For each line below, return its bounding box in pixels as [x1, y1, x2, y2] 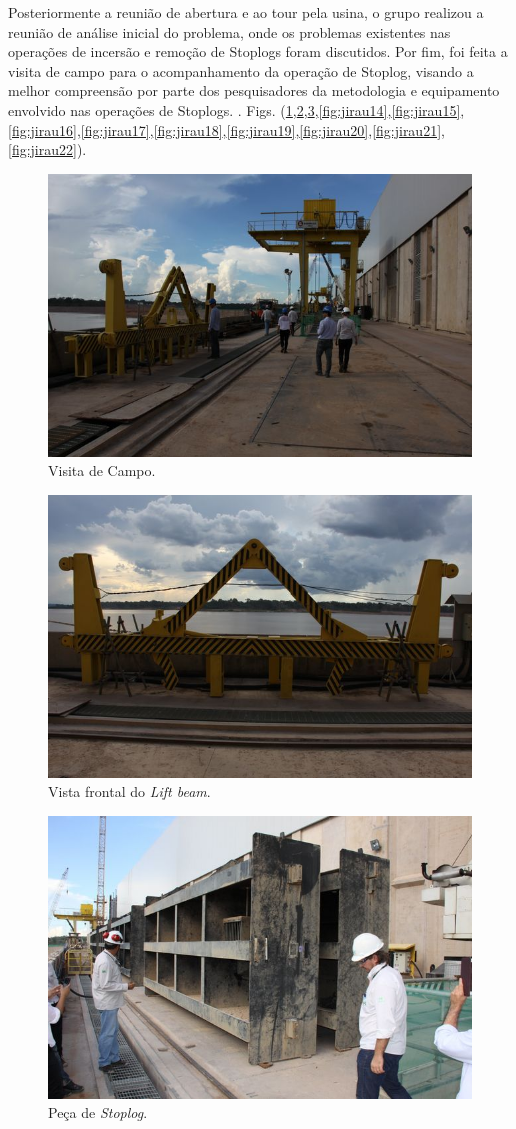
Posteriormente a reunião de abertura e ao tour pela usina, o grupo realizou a [8, 2, 484, 22]
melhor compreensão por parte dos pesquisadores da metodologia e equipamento [8, 80, 500, 101]
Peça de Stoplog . [48, 1102, 148, 1123]
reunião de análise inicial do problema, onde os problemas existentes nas [8, 21, 451, 42]
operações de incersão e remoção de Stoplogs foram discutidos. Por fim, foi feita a [8, 41, 508, 62]
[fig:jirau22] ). [8, 139, 87, 160]
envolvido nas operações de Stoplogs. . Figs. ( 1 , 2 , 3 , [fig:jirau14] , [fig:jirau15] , [8, 99, 465, 120]
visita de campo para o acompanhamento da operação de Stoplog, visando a [8, 60, 474, 81]
